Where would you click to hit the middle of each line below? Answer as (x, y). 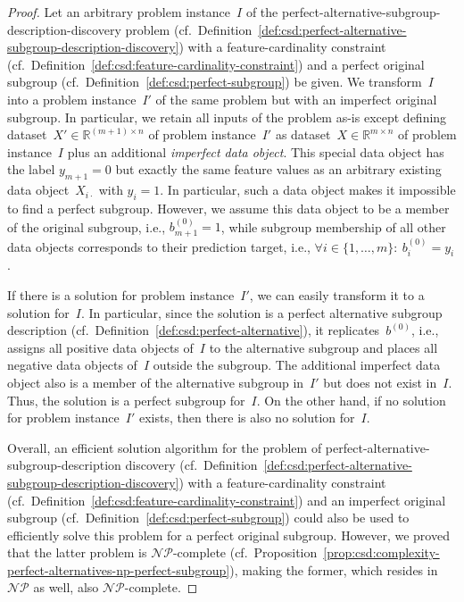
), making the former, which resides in (334, 569)
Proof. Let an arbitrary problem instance (119, 12)
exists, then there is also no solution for (247, 418)
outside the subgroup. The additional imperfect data (297, 365)
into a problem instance (72, 99)
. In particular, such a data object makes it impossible (308, 190)
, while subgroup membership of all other (333, 226)
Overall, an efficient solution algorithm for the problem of (165, 447)
